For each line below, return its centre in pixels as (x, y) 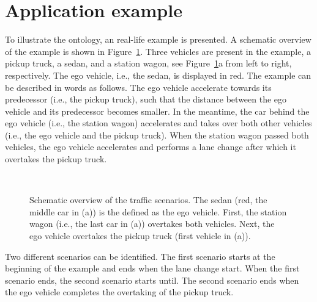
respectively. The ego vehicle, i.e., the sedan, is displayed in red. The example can (158, 75)
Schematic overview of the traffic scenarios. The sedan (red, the (148, 200)
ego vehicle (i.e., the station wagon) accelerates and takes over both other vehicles (158, 123)
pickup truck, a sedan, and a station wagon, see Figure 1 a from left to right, (148, 63)
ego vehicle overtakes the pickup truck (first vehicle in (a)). (140, 236)
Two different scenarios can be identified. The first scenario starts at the (140, 256)
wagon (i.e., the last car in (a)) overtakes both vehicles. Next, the (152, 224)
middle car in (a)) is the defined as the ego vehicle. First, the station (158, 211)
